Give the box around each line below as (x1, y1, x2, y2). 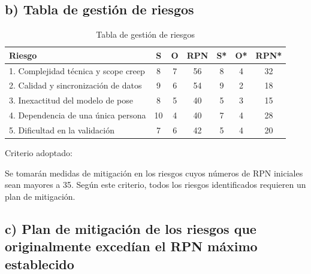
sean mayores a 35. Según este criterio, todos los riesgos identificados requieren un (5, 178, 306, 191)
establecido (5, 254, 74, 273)
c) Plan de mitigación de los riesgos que (5, 219, 256, 238)
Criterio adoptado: (5, 147, 73, 159)
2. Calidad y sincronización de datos (9, 79, 142, 92)
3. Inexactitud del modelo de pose (9, 94, 133, 106)
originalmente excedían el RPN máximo (5, 237, 258, 255)
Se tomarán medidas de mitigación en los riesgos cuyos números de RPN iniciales (5, 166, 303, 179)
